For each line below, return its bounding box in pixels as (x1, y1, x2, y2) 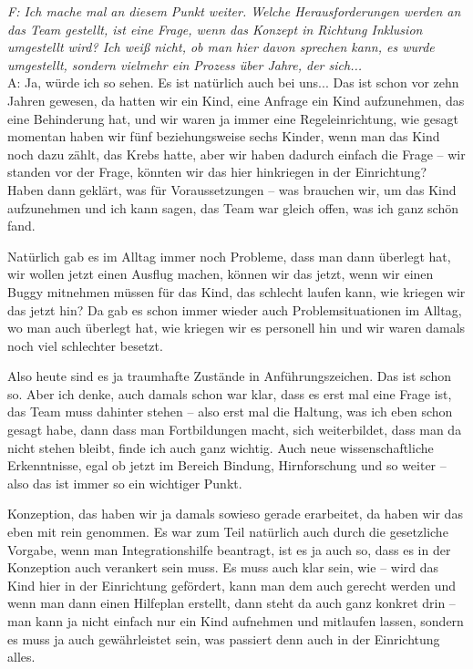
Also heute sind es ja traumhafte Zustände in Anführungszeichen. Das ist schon (7, 366, 452, 386)
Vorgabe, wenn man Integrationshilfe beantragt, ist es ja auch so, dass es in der (7, 540, 451, 559)
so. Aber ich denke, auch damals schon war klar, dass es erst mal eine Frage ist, (7, 384, 452, 403)
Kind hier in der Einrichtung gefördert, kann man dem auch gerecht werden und (7, 575, 457, 594)
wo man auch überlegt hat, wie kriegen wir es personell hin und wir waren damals (7, 318, 466, 337)
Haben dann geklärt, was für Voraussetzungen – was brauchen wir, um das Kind (7, 180, 457, 199)
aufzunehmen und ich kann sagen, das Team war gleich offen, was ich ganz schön (7, 198, 458, 217)
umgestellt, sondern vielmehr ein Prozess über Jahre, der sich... (7, 55, 363, 74)
